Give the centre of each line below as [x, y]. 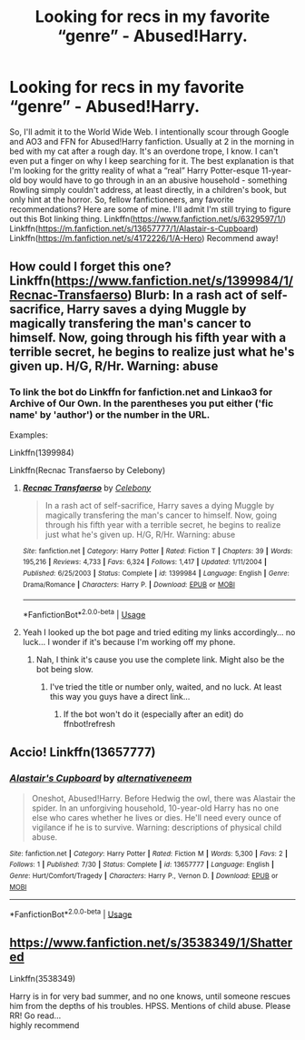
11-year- [277, 170]
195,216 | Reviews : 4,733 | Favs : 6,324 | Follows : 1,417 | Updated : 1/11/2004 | [145, 562]
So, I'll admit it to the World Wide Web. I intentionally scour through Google [149, 131]
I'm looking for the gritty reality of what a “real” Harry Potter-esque [135, 170]
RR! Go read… [35, 1015]
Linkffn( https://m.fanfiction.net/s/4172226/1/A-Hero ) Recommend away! [144, 237]
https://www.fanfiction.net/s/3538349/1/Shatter [151, 942]
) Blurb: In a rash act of [192, 295]
